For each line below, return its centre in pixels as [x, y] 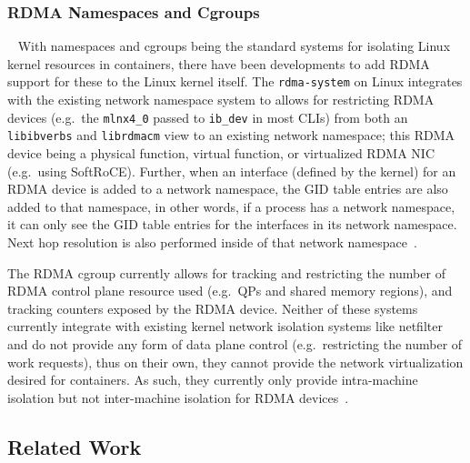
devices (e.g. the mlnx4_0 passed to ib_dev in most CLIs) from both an [208, 117]
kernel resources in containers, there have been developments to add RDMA [219, 63]
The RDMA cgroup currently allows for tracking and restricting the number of [226, 272]
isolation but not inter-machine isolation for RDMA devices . [178, 397]
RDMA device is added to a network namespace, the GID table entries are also [228, 189]
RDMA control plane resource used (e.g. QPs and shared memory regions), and [230, 291]
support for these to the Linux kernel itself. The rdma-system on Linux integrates [235, 81]
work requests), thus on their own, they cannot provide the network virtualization [235, 362]
